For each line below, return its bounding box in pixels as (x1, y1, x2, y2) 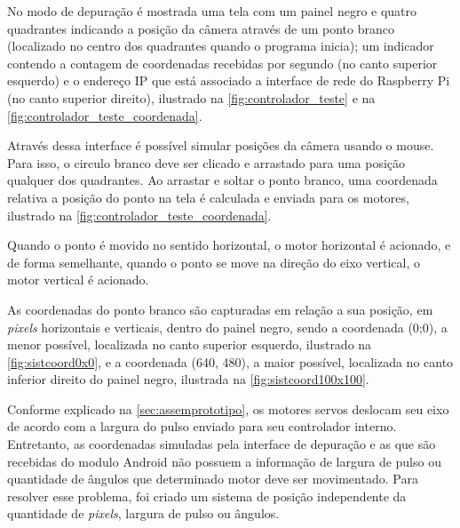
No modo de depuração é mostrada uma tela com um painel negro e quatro (7, 2, 417, 20)
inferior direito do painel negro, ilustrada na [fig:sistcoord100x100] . (7, 370, 369, 388)
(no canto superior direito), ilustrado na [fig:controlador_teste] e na (7, 88, 376, 107)
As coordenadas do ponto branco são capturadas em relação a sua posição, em (7, 300, 433, 318)
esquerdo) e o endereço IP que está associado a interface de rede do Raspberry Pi (7, 71, 450, 90)
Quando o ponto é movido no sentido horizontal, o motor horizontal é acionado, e (7, 236, 451, 254)
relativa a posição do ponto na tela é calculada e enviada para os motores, (7, 188, 409, 206)
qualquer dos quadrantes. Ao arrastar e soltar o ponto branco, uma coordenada (7, 171, 438, 189)
